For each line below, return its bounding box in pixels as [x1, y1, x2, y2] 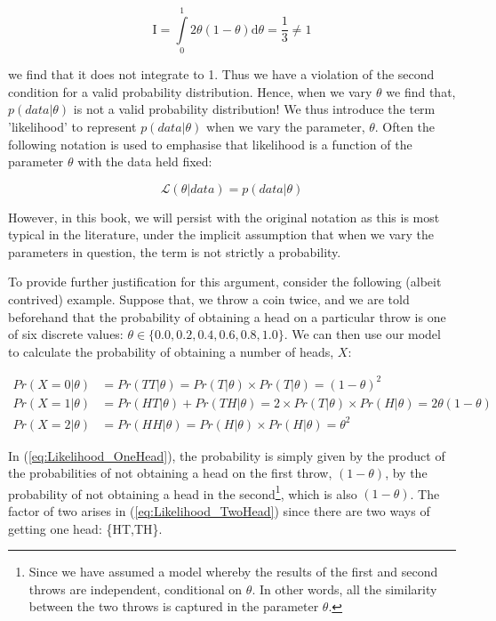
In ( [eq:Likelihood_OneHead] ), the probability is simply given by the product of [8, 446, 445, 464]
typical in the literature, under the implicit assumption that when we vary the [8, 225, 435, 244]
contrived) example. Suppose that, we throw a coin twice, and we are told [8, 290, 410, 309]
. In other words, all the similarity [252, 579, 437, 598]
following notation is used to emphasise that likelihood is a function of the [8, 134, 412, 153]
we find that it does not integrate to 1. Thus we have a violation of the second [8, 65, 435, 84]
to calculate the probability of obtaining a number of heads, [8, 342, 334, 360]
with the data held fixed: [77, 152, 212, 171]
